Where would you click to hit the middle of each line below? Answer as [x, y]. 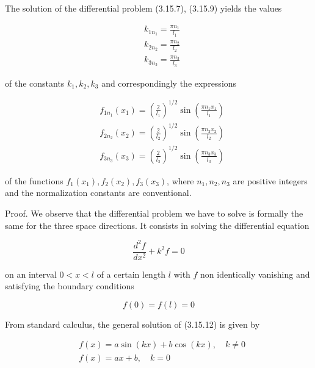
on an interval [31, 274]
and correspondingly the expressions [169, 83]
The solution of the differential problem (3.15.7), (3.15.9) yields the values [143, 8]
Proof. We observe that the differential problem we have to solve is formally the [154, 213]
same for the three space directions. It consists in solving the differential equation [157, 225]
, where [180, 180]
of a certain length [131, 274]
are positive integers [270, 180]
